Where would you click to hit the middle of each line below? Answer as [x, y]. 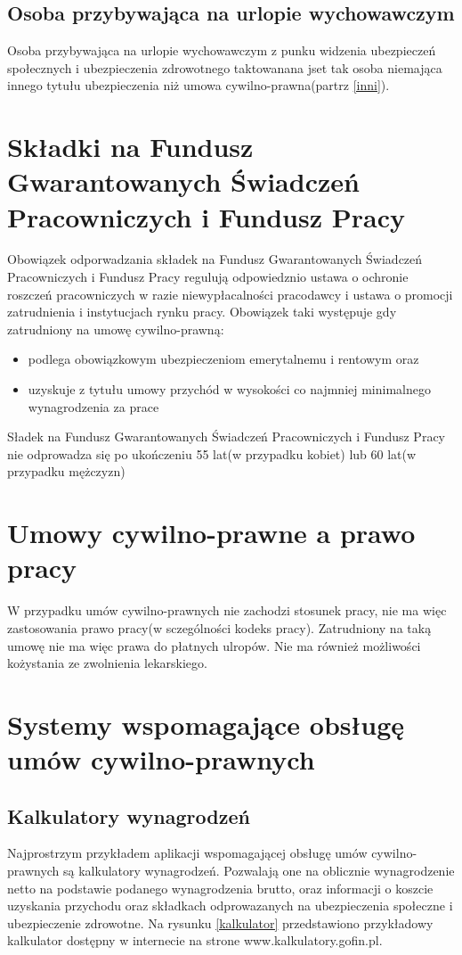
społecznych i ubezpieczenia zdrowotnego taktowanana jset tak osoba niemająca [225, 67]
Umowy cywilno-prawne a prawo [211, 533]
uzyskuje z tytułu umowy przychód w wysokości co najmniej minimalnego [229, 389]
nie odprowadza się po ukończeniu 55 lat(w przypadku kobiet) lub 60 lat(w [212, 453]
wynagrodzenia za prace [93, 406]
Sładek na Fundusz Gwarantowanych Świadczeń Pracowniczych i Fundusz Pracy [226, 436]
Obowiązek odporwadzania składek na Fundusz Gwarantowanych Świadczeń [215, 259]
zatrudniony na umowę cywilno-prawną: [116, 329]
